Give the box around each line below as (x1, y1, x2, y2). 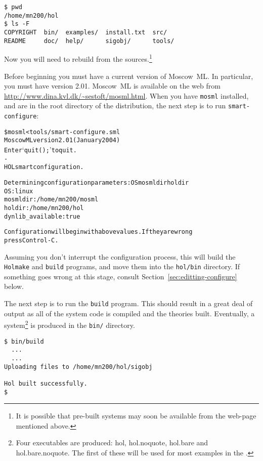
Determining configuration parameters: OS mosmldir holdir (4, 179, 189, 186)
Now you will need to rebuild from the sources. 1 (4, 52, 152, 64)
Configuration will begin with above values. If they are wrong (4, 228, 193, 236)
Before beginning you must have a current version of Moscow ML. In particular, (4, 70, 253, 81)
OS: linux (4, 187, 33, 195)
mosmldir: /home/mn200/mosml (4, 196, 99, 203)
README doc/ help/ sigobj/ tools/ (4, 37, 174, 45)
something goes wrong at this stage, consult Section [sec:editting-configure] (4, 271, 237, 281)
